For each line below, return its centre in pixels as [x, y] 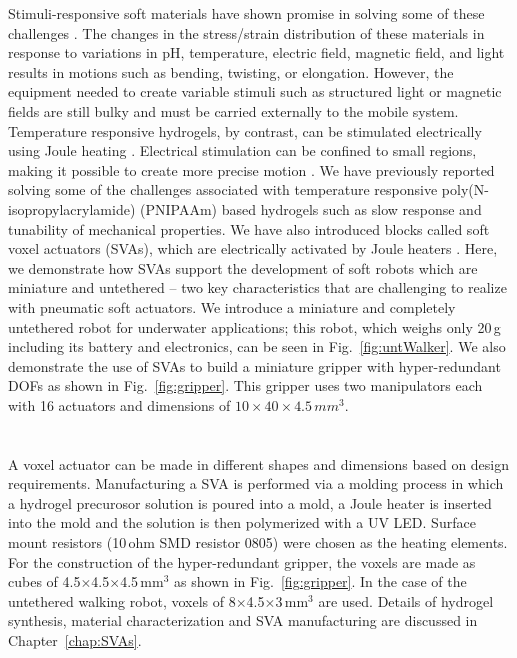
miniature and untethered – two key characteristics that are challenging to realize [257, 287]
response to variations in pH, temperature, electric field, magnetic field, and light [256, 52]
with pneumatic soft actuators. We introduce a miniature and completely [232, 306]
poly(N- [465, 189]
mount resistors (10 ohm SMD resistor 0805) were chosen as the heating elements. [258, 542]
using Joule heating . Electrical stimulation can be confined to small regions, [242, 150]
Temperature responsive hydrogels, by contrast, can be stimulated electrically [245, 130]
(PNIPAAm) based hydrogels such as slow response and [311, 208]
